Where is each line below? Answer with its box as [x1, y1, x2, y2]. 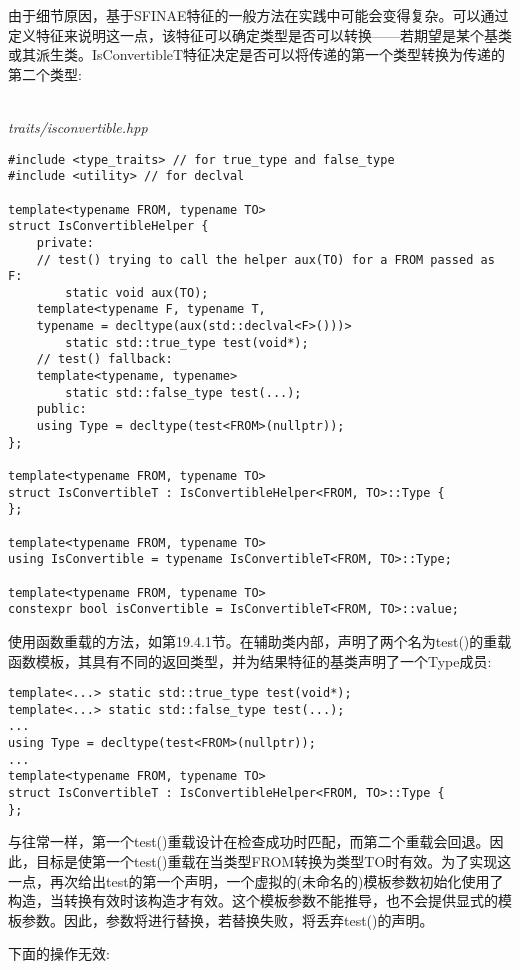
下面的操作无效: [8, 943, 110, 964]
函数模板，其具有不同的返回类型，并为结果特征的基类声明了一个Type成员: [8, 650, 492, 671]
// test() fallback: [36, 352, 173, 367]
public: [36, 402, 87, 417]
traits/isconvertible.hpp [8, 116, 148, 137]
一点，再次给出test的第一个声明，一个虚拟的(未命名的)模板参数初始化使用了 [8, 870, 504, 891]
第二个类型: [8, 63, 82, 84]
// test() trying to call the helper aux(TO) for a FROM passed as [36, 252, 495, 267]
